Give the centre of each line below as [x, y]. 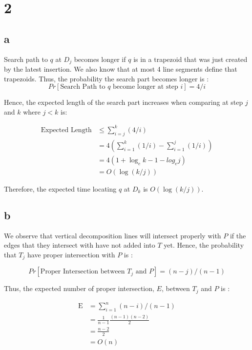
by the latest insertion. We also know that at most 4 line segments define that [121, 69]
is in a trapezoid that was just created [190, 59]
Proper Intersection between [83, 272]
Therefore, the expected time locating [60, 188]
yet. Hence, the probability [204, 245]
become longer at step [146, 87]
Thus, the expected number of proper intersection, [79, 288]
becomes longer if [100, 59]
